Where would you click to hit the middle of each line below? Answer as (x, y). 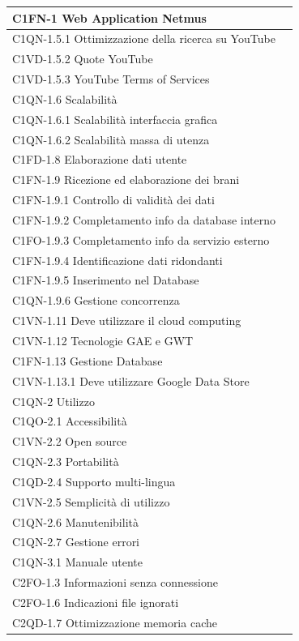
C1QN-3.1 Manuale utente (77, 562)
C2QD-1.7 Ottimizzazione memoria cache (115, 622)
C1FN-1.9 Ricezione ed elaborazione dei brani (126, 179)
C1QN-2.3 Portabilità (66, 462)
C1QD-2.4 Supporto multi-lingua (94, 481)
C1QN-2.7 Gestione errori (76, 542)
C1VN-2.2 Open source (70, 441)
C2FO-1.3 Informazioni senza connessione (115, 582)
